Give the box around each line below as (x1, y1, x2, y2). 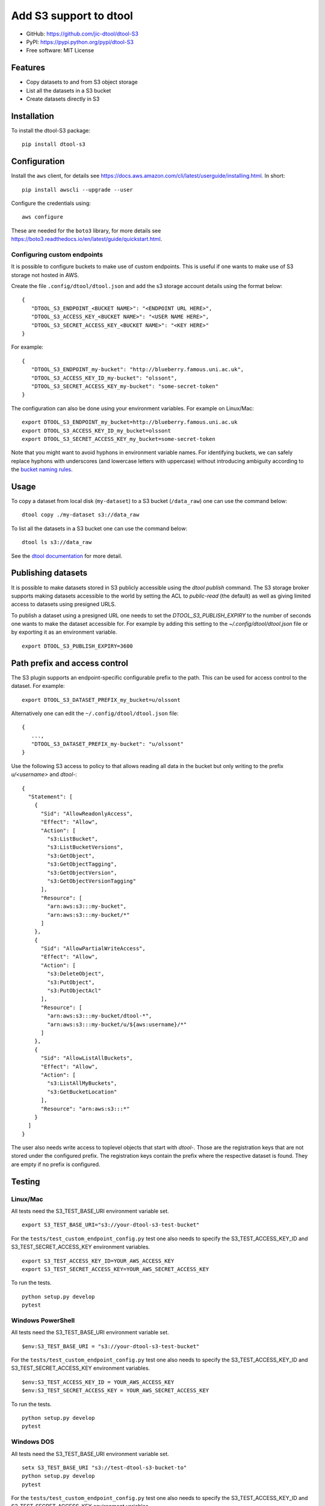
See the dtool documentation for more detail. (11, 552, 123, 560)
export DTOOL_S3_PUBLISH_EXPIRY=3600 (22, 642, 134, 649)
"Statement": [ (28, 793, 73, 801)
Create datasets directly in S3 (26, 95, 100, 102)
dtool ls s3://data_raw (22, 539, 92, 546)
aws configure (22, 214, 63, 220)
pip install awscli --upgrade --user (22, 186, 134, 193)
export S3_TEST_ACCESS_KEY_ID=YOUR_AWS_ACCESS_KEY (22, 1257, 175, 1264)
